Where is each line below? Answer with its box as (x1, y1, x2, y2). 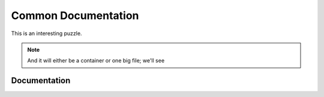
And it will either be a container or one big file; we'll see (27, 57, 165, 64)
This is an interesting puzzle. (11, 30, 82, 37)
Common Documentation (11, 9, 139, 22)
